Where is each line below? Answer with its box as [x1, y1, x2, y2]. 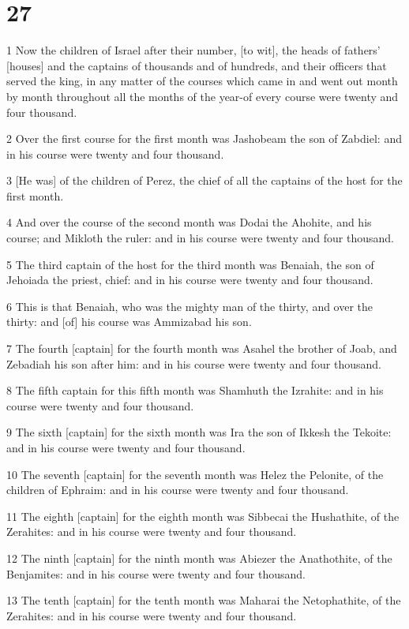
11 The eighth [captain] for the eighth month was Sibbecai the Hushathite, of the [6, 507, 400, 524]
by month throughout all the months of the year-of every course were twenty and [6, 88, 399, 104]
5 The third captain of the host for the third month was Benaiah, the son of [6, 256, 374, 272]
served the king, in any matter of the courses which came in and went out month [6, 73, 398, 89]
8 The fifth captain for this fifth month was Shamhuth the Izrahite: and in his [6, 382, 384, 399]
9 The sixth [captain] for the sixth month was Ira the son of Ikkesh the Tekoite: [6, 424, 392, 440]
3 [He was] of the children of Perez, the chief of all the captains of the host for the [6, 172, 403, 189]
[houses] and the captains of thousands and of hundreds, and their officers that [6, 57, 387, 73]
